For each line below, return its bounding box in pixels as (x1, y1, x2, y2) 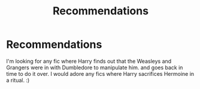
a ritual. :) (6, 76, 30, 84)
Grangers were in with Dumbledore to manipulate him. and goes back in (6, 64, 183, 71)
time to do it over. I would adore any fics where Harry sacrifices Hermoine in (6, 70, 195, 77)
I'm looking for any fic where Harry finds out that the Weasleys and (6, 57, 172, 65)
